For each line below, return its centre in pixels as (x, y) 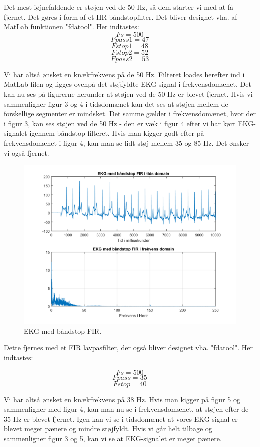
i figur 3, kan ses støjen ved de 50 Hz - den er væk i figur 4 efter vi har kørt (120, 123)
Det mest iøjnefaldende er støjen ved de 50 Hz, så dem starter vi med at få (119, 7)
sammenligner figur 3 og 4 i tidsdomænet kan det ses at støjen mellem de (116, 103)
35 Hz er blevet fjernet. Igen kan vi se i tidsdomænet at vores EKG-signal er (121, 419)
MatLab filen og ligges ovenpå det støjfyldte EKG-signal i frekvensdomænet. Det (128, 84)
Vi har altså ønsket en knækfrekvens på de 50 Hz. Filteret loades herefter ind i (124, 74)
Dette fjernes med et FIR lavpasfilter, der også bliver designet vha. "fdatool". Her (129, 348)
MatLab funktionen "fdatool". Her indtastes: (72, 26)
